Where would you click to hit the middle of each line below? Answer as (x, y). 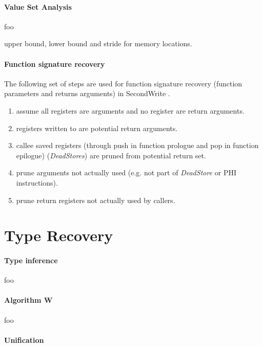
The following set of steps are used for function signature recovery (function (123, 83)
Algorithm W (28, 300)
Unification (24, 340)
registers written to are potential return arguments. (97, 128)
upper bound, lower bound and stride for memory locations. (98, 43)
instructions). (37, 182)
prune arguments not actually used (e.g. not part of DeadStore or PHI (126, 172)
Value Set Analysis (38, 6)
